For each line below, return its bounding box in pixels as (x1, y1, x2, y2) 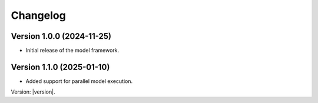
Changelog (11, 9, 66, 22)
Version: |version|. (11, 88, 55, 95)
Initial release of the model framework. (25, 47, 120, 54)
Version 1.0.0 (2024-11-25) (11, 31, 112, 41)
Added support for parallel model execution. (25, 77, 133, 85)
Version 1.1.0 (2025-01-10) (11, 62, 110, 72)
